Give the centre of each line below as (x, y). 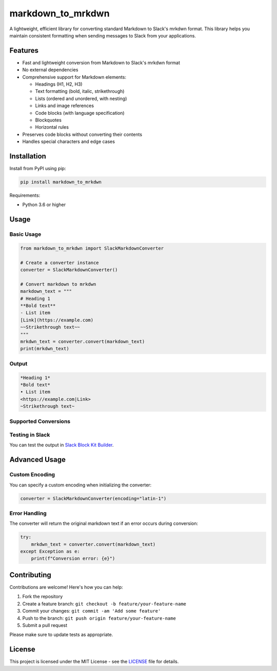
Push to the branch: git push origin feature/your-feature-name (99, 618)
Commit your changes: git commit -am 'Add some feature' (92, 611)
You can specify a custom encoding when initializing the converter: (81, 485)
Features (24, 50)
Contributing (30, 575)
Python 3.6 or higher (44, 205)
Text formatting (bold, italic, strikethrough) (80, 91)
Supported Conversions (40, 421)
